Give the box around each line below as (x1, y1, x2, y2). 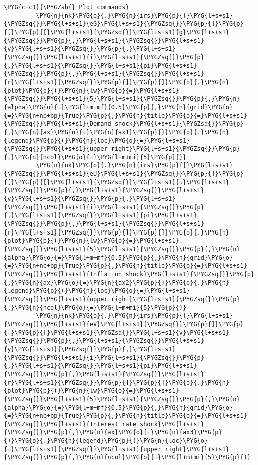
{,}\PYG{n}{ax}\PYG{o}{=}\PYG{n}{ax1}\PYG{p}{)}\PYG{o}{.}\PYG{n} (4, 128, 230, 136)
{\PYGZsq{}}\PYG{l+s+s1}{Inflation (4, 271, 122, 278)
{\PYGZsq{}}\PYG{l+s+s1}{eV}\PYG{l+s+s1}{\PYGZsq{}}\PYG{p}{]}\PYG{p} (4, 320, 244, 328)
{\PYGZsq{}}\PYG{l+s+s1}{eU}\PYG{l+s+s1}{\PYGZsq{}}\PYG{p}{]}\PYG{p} (4, 170, 244, 178)
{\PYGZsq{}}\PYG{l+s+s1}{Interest (4, 420, 119, 428)
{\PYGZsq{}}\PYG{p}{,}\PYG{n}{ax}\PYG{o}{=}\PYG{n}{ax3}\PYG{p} (4, 429, 222, 436)
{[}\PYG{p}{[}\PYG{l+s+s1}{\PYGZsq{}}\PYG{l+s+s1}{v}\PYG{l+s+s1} (4, 329, 230, 336)
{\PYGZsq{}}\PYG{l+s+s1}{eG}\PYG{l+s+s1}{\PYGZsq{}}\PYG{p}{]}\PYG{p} (4, 20, 244, 28)
